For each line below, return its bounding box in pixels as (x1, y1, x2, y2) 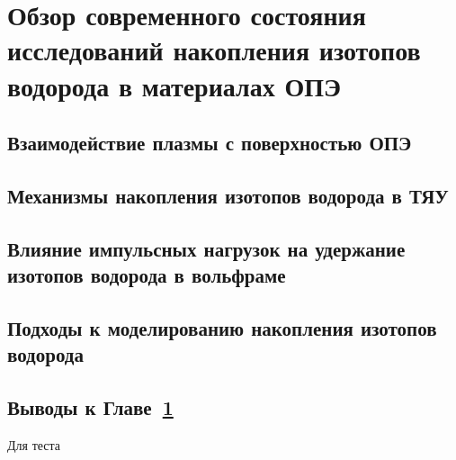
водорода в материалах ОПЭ (7, 67, 342, 104)
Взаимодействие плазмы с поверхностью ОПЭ (7, 129, 412, 157)
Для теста (7, 435, 61, 454)
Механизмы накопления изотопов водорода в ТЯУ (7, 181, 449, 209)
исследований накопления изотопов (7, 32, 421, 68)
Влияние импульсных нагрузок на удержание (7, 234, 406, 262)
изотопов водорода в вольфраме (7, 261, 286, 289)
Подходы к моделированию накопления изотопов (7, 313, 437, 341)
